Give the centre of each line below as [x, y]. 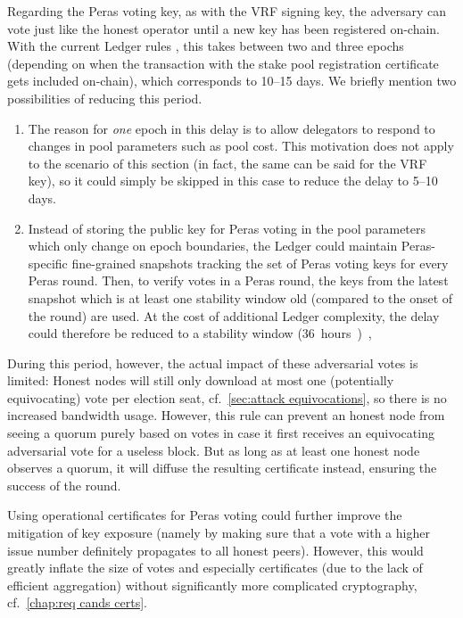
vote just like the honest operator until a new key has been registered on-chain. [224, 28]
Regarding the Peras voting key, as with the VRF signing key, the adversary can [227, 11]
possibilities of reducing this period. [105, 98]
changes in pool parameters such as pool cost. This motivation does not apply [241, 146]
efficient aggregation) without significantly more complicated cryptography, [212, 585]
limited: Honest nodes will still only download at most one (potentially [201, 380]
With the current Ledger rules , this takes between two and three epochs [206, 46]
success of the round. [64, 485]
